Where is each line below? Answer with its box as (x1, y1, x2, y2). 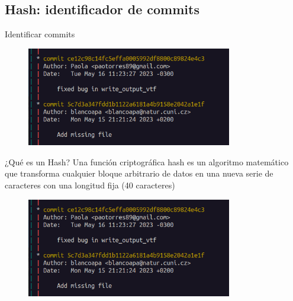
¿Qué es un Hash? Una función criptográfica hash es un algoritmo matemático (5, 155, 289, 168)
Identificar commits (5, 28, 75, 40)
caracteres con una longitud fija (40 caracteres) (5, 179, 175, 191)
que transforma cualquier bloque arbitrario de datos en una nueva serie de (5, 167, 273, 180)
